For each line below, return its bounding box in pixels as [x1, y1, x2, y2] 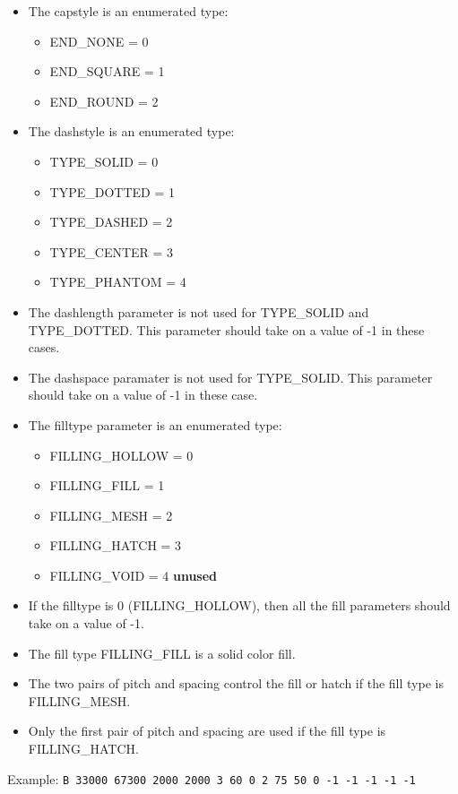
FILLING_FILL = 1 [49, 476, 165, 495]
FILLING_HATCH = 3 [49, 536, 182, 555]
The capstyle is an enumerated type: [28, 2, 229, 20]
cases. [28, 338, 60, 357]
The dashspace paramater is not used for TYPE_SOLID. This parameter [28, 367, 433, 386]
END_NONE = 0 [49, 31, 149, 50]
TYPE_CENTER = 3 [49, 242, 174, 261]
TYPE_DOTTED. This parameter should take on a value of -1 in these [28, 320, 425, 339]
